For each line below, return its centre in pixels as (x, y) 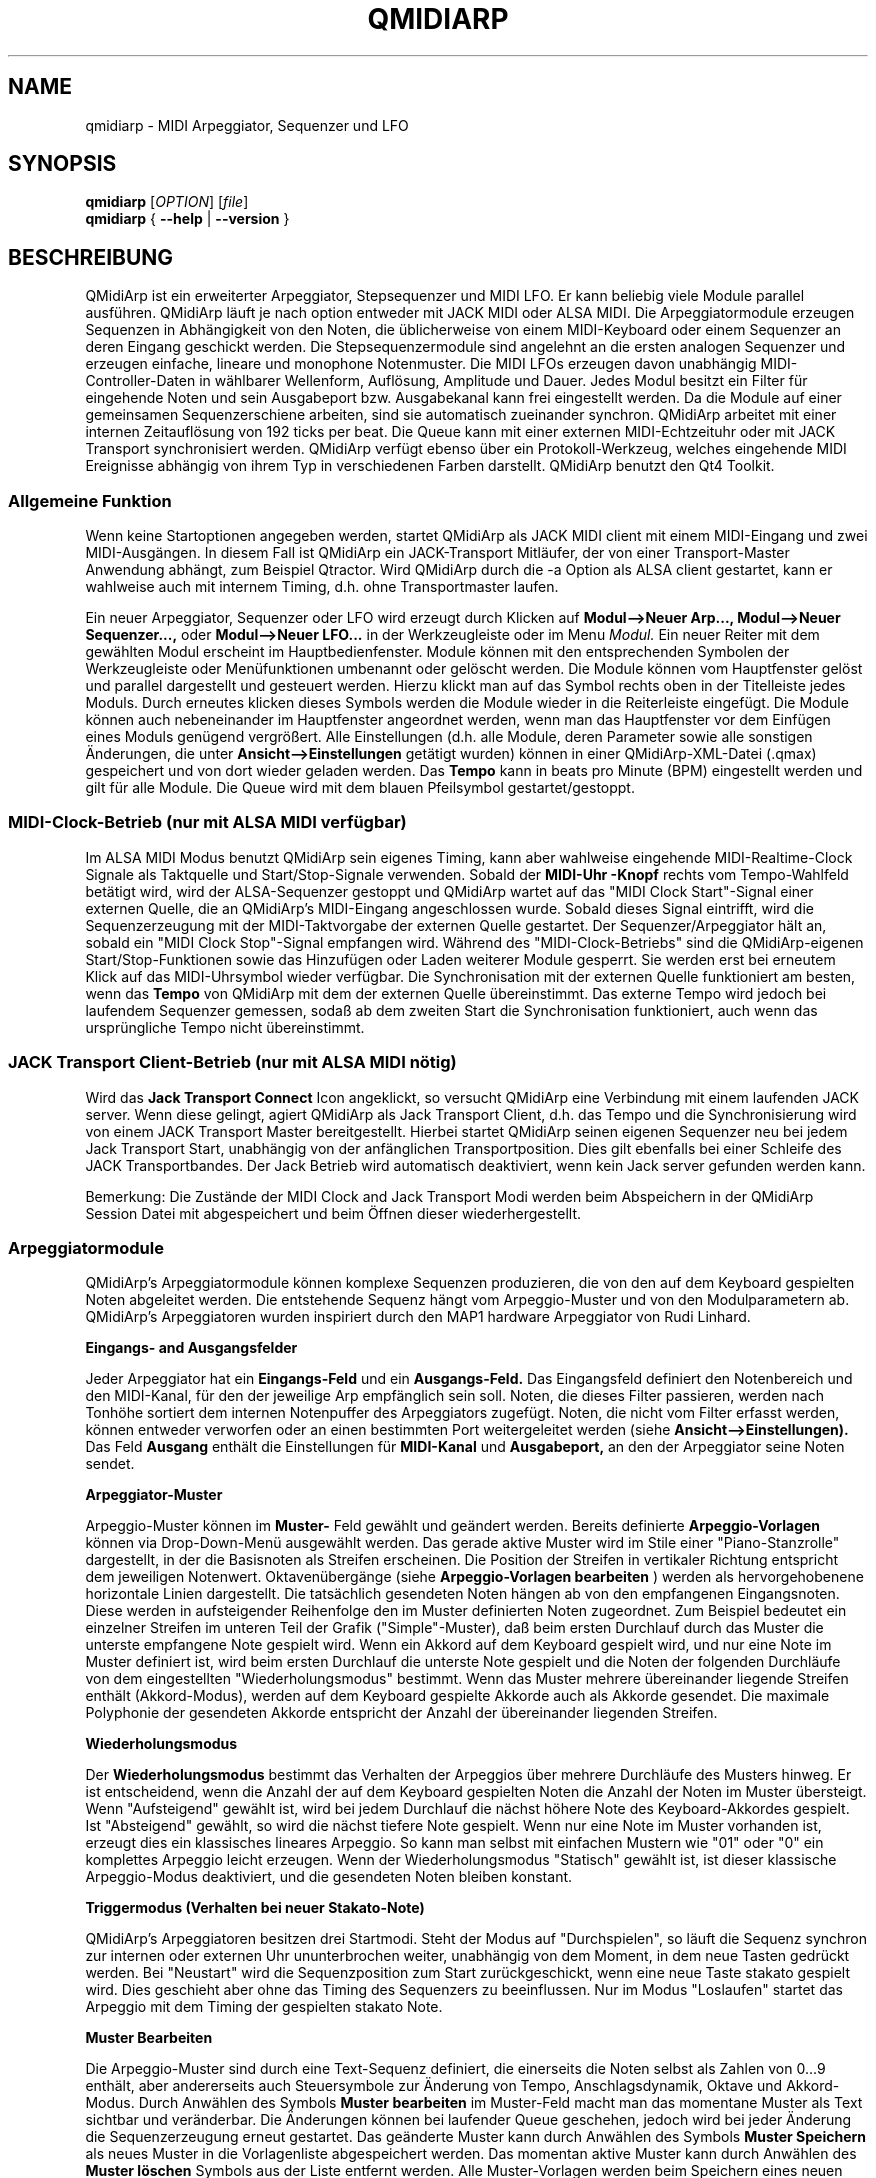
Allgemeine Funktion (90, 500)
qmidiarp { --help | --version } (187, 219)
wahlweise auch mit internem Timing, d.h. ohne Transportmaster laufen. (322, 587)
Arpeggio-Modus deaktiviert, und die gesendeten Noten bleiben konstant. (329, 1877)
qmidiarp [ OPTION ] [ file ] (167, 202)
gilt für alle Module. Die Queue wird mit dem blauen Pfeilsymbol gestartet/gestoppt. (360, 788)
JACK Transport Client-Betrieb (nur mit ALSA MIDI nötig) (232, 1062)
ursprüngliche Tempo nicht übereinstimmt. (225, 1027)
